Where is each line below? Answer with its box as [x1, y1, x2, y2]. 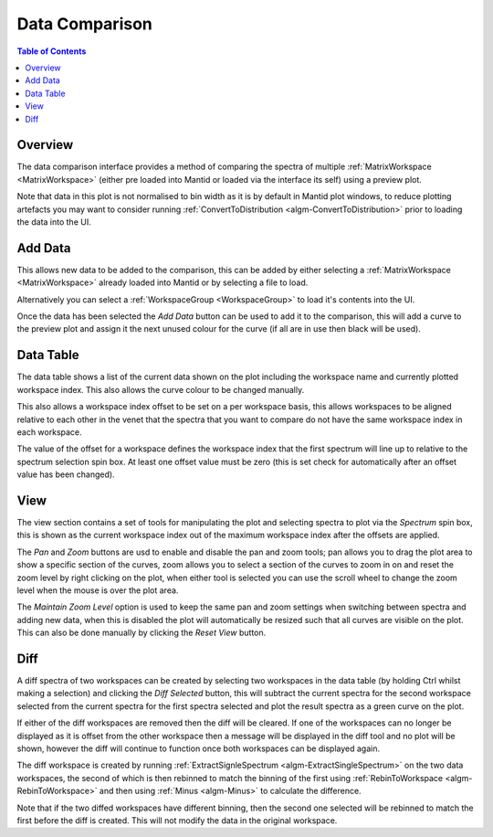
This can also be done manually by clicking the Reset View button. [16, 627, 267, 639]
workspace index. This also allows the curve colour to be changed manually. [16, 384, 305, 395]
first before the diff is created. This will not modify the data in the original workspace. [16, 814, 338, 826]
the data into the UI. [16, 216, 91, 228]
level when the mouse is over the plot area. [16, 585, 179, 596]
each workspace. [16, 426, 82, 438]
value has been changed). [16, 469, 115, 480]
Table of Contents [16, 46, 87, 57]
